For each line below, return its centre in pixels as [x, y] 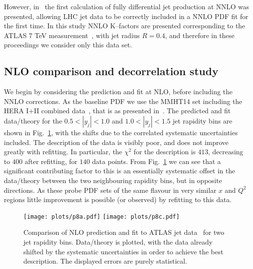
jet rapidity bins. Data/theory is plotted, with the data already [118, 241]
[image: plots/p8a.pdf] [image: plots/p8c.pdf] [102, 217]
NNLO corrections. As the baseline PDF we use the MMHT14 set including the [123, 101]
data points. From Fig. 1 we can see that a [157, 161]
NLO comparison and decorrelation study [111, 71]
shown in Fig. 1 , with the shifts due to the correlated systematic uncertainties [121, 132]
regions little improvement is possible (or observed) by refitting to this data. [118, 199]
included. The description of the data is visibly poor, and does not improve [116, 142]
